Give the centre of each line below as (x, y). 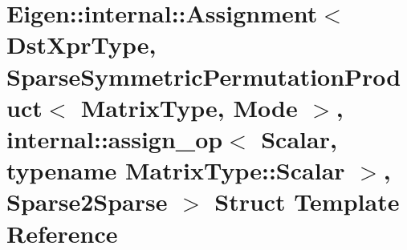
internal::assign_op (115, 138)
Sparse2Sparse (87, 202)
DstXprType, (81, 44)
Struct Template (307, 202)
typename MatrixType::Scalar (176, 170)
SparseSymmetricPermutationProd (204, 76)
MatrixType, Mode (189, 107)
